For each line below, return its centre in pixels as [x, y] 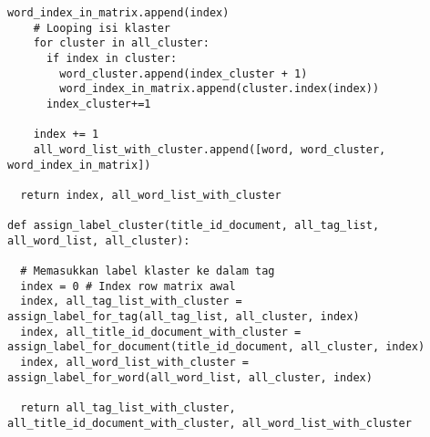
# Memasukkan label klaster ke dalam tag [148, 271]
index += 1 [66, 135]
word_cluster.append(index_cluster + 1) [184, 73]
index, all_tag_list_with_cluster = [131, 302]
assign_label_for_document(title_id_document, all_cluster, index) [216, 347]
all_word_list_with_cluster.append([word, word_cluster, [210, 149]
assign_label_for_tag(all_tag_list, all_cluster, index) [184, 317]
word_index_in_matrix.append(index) [118, 13]
